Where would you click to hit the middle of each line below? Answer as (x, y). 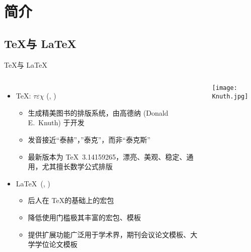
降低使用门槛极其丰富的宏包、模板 (84, 217)
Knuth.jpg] (230, 96)
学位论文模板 (56, 244)
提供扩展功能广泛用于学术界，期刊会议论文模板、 (109, 234)
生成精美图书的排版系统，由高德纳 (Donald (98, 112)
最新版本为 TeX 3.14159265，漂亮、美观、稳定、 (107, 156)
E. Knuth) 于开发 (56, 122)
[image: (225, 88)
